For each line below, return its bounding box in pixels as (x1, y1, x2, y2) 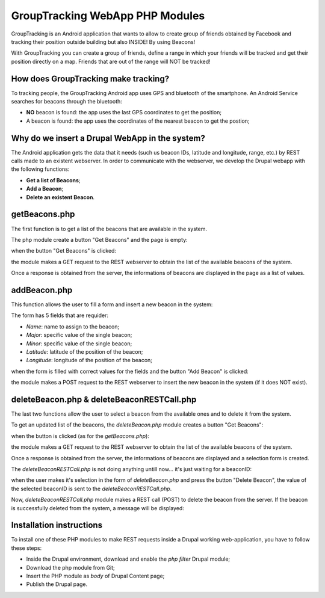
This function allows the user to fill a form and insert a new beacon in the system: (11, 301, 213, 308)
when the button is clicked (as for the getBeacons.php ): (11, 432, 150, 439)
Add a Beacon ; (26, 185, 64, 193)
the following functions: (11, 165, 70, 173)
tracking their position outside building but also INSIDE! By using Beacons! (11, 38, 196, 45)
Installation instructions (11, 520, 102, 531)
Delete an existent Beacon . (26, 193, 95, 201)
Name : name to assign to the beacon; (26, 322, 120, 330)
